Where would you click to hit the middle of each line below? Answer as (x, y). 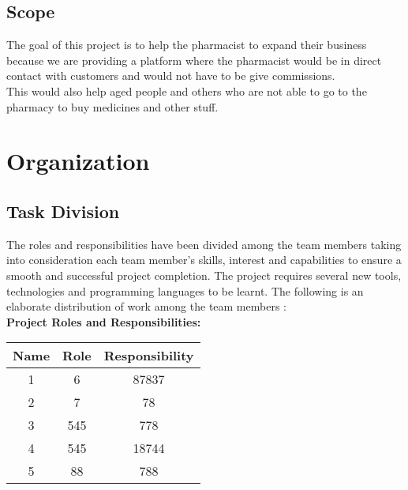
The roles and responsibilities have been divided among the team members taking (204, 244)
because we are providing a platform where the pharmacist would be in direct (194, 60)
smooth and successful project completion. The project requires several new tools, (204, 275)
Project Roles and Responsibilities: (104, 321)
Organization (78, 161)
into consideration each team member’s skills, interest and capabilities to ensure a (204, 260)
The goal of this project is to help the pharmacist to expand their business (187, 45)
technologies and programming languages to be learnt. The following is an (185, 290)
